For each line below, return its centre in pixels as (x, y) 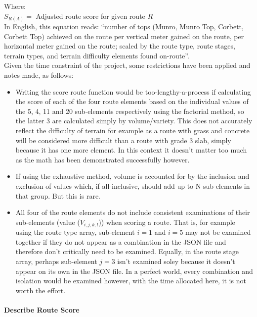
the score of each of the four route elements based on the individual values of (132, 101)
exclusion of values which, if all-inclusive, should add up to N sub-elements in (133, 186)
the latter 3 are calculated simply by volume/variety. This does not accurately (134, 121)
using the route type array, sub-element (75, 232)
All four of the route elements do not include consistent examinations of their (133, 212)
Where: (15, 6)
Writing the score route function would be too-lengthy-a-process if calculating (133, 91)
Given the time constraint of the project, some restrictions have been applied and (127, 65)
